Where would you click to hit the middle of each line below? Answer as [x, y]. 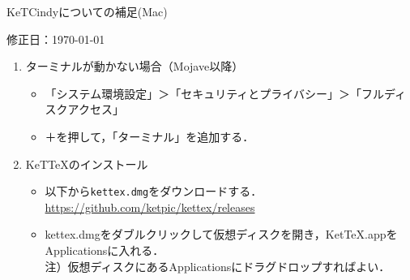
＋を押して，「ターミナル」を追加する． [149, 136]
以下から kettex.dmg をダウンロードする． [154, 191]
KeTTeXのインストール [87, 164]
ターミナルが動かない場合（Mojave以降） [135, 66]
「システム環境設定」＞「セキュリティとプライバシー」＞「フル [215, 93]
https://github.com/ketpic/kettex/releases [150, 207]
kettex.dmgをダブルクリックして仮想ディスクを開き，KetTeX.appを [221, 234]
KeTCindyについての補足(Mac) [87, 11]
